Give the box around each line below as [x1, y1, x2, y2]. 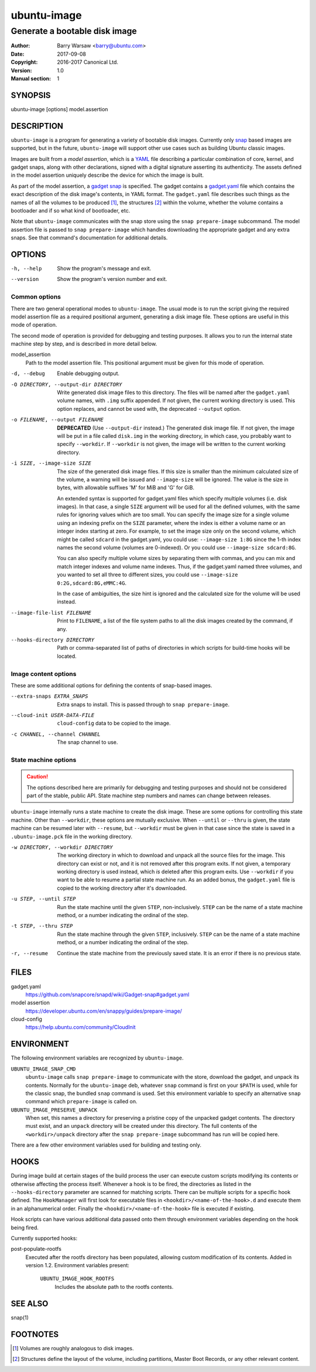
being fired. [11, 1224, 39, 1231]
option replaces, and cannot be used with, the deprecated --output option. [57, 405, 241, 412]
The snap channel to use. [57, 739, 118, 746]
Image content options [11, 670, 77, 678]
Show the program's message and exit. [57, 265, 152, 272]
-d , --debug [11, 371, 45, 377]
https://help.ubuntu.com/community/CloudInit [25, 1024, 136, 1031]
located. [57, 653, 77, 660]
